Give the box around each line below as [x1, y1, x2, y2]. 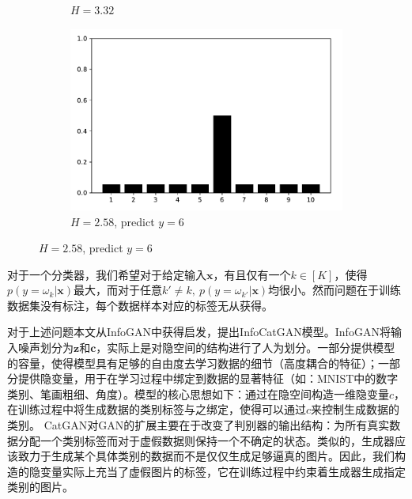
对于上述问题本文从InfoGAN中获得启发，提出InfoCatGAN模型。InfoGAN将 [7, 323, 391, 340]
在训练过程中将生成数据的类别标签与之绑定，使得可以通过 [7, 401, 306, 418]
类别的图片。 [7, 478, 74, 495]
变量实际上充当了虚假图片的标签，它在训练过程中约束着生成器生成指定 [40, 463, 406, 479]
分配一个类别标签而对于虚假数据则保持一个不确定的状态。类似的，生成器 [17, 432, 395, 448]
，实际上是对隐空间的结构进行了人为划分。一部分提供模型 [96, 339, 395, 356]
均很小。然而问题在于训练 [268, 282, 402, 298]
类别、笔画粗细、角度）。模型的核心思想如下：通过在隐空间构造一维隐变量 [7, 385, 389, 402]
